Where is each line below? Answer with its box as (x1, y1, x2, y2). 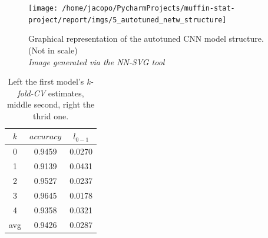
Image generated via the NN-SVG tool (28, 55, 165, 68)
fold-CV (17, 86, 46, 99)
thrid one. (33, 109, 69, 122)
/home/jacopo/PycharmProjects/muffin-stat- (62, 4, 235, 12)
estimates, (48, 86, 84, 99)
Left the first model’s (8, 75, 84, 88)
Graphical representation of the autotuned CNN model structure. (28, 32, 264, 45)
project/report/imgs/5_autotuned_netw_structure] (28, 15, 227, 24)
